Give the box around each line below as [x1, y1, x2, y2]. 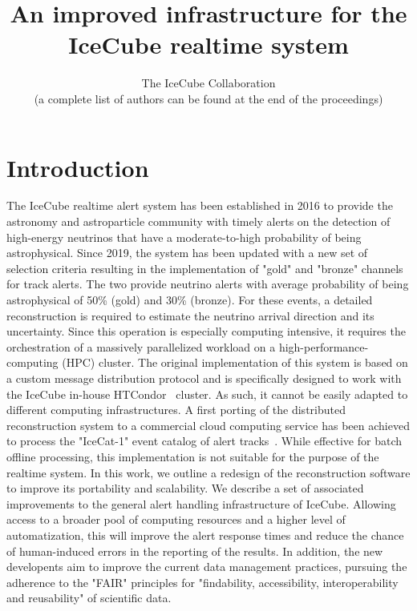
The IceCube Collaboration [141, 74, 276, 91]
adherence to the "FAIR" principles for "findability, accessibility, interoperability [6, 573, 399, 590]
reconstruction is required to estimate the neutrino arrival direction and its [6, 307, 374, 324]
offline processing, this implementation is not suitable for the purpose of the [6, 448, 379, 464]
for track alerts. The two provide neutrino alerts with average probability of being [6, 275, 409, 292]
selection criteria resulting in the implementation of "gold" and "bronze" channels [6, 259, 403, 276]
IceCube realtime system [68, 28, 349, 61]
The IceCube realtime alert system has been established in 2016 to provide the [6, 197, 393, 214]
